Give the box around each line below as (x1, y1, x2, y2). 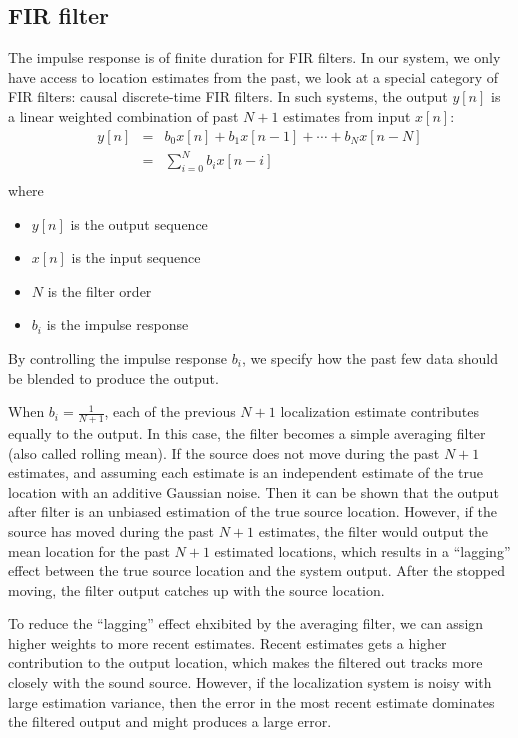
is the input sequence (71, 247, 201, 268)
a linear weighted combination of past (8, 105, 239, 126)
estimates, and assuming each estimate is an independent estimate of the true (8, 462, 483, 483)
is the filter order (47, 280, 152, 301)
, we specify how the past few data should (241, 347, 499, 368)
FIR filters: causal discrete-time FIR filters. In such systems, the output (8, 86, 448, 107)
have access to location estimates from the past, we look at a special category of (8, 66, 499, 87)
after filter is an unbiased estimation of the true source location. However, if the (8, 501, 497, 522)
